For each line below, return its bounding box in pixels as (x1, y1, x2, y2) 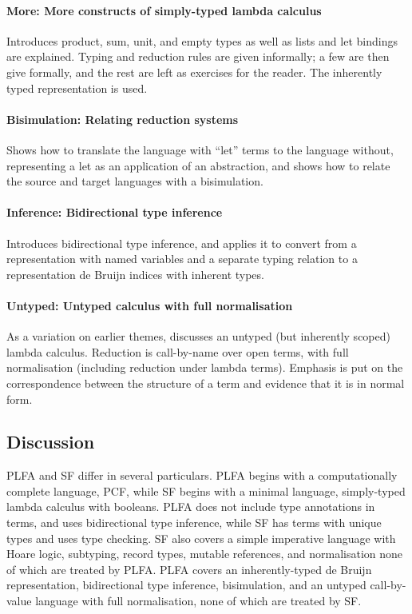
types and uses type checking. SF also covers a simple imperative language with (6, 529, 396, 546)
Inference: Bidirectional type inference (6, 204, 223, 221)
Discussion (6, 429, 95, 454)
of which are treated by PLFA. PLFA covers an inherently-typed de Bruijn (6, 560, 372, 577)
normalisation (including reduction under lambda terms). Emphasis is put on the (6, 359, 403, 376)
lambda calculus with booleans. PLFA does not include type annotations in (6, 498, 375, 515)
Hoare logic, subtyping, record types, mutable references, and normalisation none (6, 545, 403, 562)
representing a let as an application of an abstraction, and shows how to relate (6, 157, 390, 173)
